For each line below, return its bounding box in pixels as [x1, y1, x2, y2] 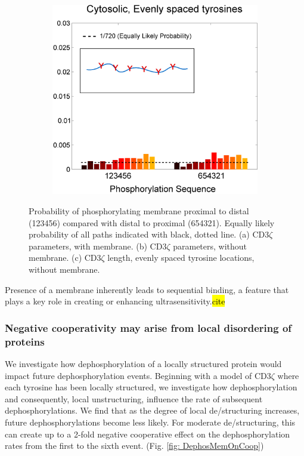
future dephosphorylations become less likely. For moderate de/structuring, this [5, 415, 296, 428]
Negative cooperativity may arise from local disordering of [5, 320, 292, 335]
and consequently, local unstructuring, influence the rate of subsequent [5, 392, 263, 405]
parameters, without [173, 239, 247, 252]
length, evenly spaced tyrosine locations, [107, 251, 255, 264]
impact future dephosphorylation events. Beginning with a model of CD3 [5, 369, 271, 381]
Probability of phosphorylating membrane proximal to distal [29, 205, 249, 217]
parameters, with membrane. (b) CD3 [29, 239, 167, 252]
